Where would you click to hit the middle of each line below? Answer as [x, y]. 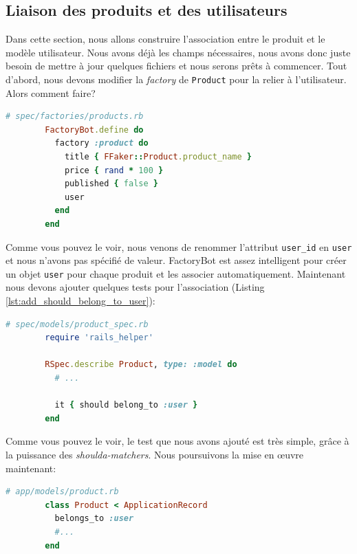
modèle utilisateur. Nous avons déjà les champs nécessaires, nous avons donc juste [178, 52]
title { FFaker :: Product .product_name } [158, 157]
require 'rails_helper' [99, 338]
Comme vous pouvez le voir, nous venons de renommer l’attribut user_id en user [179, 246]
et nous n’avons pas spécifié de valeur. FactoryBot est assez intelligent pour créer [176, 260]
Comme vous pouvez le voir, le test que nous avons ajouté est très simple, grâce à [177, 441]
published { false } [111, 184]
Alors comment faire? [51, 92]
